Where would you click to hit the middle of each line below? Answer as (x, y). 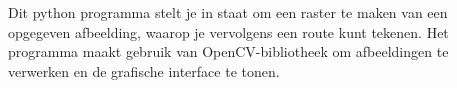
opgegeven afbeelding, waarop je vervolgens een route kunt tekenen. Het (228, 31)
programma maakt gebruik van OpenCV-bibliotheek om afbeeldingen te (228, 51)
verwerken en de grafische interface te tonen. (144, 70)
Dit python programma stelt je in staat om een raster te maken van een (228, 12)
